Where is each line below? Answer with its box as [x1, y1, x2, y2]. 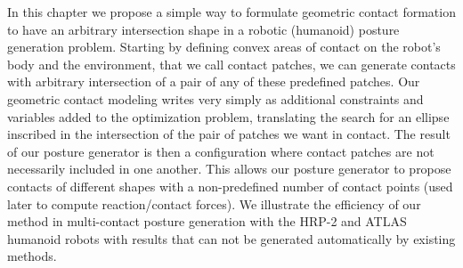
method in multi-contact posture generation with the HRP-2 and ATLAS [7, 212, 407, 231]
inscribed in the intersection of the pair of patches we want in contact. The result [7, 125, 451, 143]
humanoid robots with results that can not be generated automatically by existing [7, 229, 456, 248]
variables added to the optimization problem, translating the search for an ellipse [7, 107, 450, 126]
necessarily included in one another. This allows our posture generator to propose [7, 159, 451, 178]
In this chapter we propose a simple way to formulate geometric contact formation [7, 3, 456, 20]
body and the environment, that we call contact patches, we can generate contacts [7, 54, 456, 73]
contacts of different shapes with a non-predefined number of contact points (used [7, 176, 453, 195]
